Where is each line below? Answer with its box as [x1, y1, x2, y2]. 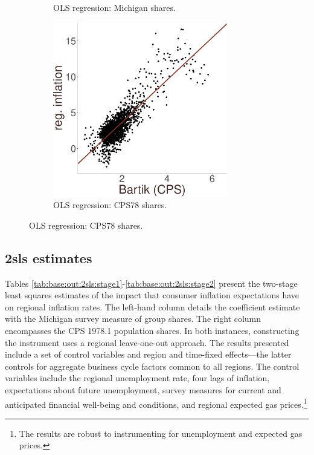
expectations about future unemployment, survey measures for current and [5, 383, 281, 396]
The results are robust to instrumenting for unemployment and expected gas [19, 427, 303, 439]
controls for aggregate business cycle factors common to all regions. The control [5, 359, 300, 372]
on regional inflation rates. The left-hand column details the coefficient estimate [5, 300, 300, 313]
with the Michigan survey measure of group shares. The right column [5, 312, 261, 325]
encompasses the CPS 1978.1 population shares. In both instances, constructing [5, 324, 300, 336]
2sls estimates [5, 248, 92, 267]
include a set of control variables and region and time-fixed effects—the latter [5, 348, 292, 361]
